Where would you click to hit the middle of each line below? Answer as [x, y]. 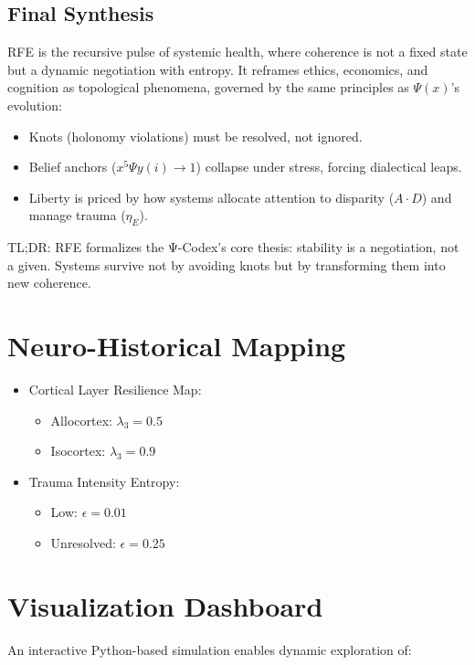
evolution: [35, 105]
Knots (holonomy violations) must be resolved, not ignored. [195, 136]
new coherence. [49, 283]
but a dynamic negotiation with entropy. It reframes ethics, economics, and [218, 69]
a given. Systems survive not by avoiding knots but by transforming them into [227, 264]
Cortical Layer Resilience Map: [115, 390]
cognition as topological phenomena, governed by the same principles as [208, 87]
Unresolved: [83, 543]
